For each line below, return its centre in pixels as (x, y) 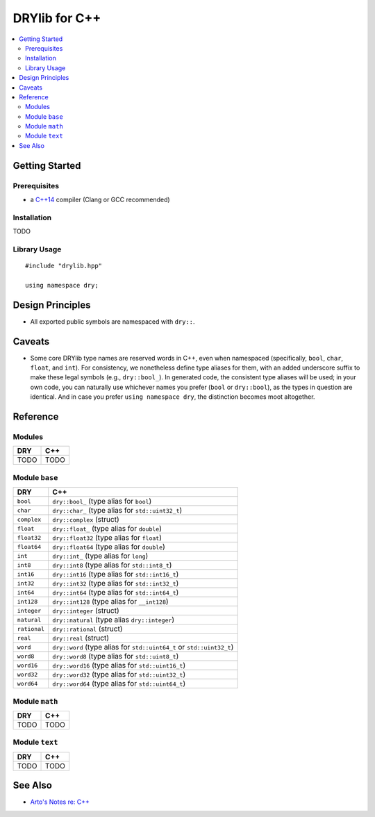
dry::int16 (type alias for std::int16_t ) (116, 575)
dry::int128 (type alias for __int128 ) (111, 602)
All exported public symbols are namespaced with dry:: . (112, 321)
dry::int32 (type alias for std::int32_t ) (116, 584)
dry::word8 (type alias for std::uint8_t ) (116, 657)
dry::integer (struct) (86, 611)
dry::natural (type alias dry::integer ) (114, 620)
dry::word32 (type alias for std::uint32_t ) (119, 675)
